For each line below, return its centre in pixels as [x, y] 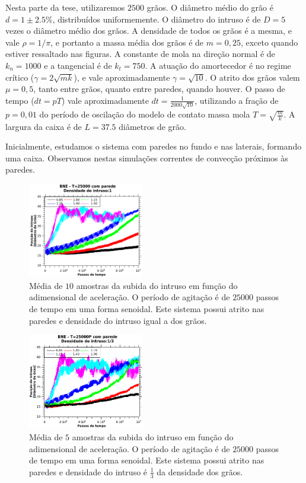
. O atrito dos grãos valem [252, 77]
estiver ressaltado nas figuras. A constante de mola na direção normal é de [140, 54]
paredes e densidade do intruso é [88, 471]
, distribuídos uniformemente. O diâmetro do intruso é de [157, 19]
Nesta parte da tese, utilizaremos [65, 7]
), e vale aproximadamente [122, 77]
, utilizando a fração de [237, 100]
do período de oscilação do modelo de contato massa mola [145, 114]
